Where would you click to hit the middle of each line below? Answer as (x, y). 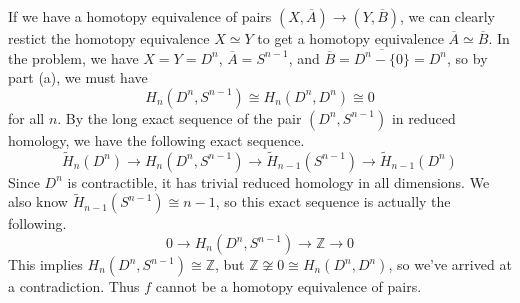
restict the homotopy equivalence (109, 38)
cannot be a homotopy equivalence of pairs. (288, 286)
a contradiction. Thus (74, 286)
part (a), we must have (78, 77)
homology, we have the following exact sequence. (156, 139)
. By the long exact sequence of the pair (179, 117)
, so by (467, 57)
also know (38, 201)
